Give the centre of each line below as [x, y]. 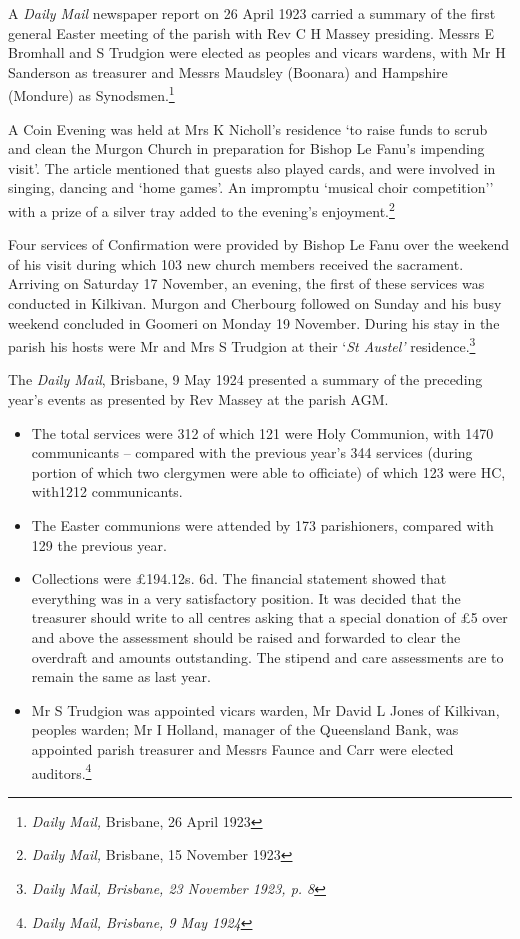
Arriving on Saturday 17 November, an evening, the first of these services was [246, 283]
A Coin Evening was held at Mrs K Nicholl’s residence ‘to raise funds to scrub [248, 128]
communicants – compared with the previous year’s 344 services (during [252, 452]
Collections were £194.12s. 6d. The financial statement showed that [239, 578]
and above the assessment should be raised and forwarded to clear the [246, 637]
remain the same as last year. [121, 676]
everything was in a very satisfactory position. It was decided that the [246, 597]
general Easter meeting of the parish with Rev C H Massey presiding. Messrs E [251, 32]
